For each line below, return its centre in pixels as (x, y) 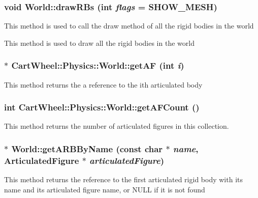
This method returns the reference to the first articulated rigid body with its (123, 179)
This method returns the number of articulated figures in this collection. (117, 126)
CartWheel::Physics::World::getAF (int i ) (98, 65)
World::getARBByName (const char (87, 148)
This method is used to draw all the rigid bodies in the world (99, 43)
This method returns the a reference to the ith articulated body (103, 84)
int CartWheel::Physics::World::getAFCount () (102, 107)
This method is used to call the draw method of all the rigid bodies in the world (129, 26)
